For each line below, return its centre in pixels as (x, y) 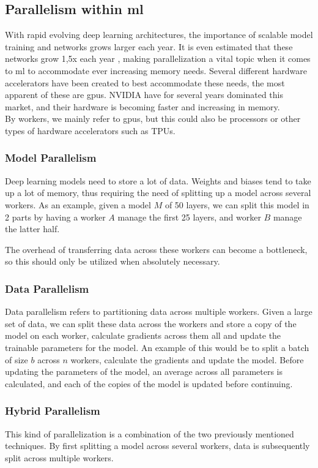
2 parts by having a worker (55, 217)
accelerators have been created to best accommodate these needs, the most (145, 82)
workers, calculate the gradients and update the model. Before (187, 359)
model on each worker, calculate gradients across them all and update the (143, 335)
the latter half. (32, 229)
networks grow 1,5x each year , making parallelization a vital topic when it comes (158, 58)
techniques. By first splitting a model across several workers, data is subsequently (157, 446)
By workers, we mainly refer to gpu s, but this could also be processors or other (153, 119)
